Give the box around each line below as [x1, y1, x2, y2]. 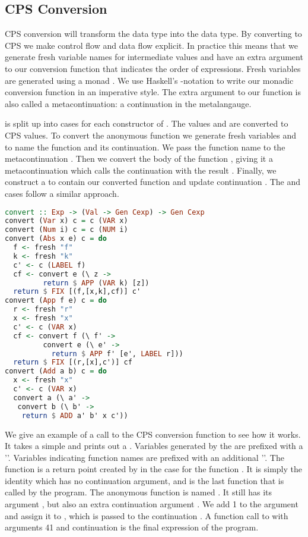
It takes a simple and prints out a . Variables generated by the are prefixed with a [5, 439, 303, 452]
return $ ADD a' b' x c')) [21, 411, 128, 420]
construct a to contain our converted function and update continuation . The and [5, 175, 301, 188]
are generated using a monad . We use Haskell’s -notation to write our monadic [5, 74, 294, 86]
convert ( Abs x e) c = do [5, 234, 107, 243]
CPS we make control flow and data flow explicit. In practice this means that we [5, 39, 298, 51]
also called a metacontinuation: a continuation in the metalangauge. [5, 97, 252, 109]
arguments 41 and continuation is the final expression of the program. [5, 521, 259, 533]
